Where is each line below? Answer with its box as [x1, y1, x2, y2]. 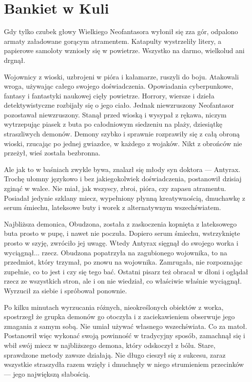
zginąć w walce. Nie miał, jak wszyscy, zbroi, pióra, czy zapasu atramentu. [4, 183, 226, 193]
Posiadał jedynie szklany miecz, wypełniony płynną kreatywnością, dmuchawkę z [4, 192, 245, 203]
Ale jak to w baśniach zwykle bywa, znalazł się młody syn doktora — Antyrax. [4, 164, 240, 174]
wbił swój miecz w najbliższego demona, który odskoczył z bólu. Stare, [4, 340, 215, 350]
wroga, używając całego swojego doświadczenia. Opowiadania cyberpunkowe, [4, 81, 233, 91]
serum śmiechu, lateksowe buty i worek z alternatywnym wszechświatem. [4, 202, 221, 212]
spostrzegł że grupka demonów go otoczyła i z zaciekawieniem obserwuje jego [4, 311, 235, 322]
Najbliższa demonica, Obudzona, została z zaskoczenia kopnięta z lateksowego [4, 218, 237, 229]
